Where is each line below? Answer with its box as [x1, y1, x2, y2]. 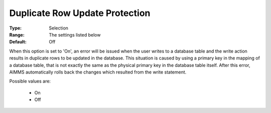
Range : [9, 31, 25, 37]
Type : [9, 25, 22, 31]
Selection [49, 25, 69, 31]
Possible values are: [9, 78, 51, 84]
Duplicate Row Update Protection [9, 7, 151, 18]
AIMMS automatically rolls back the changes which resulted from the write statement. [9, 69, 187, 75]
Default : [9, 39, 27, 45]
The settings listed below [49, 31, 101, 37]
